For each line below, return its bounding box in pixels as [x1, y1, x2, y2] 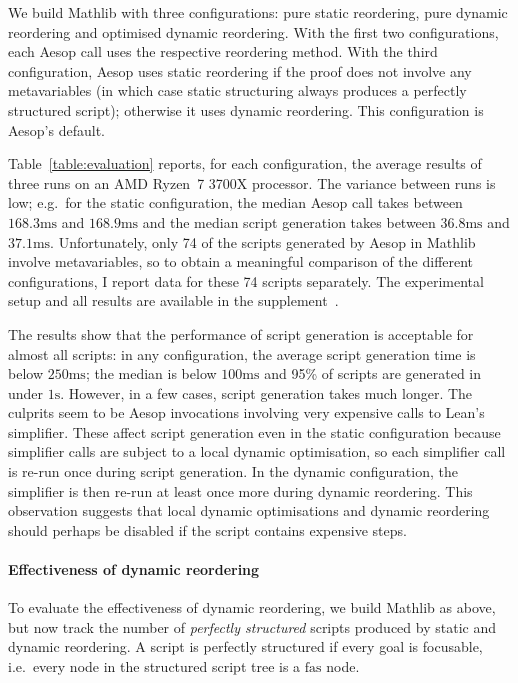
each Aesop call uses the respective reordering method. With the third [8, 41, 438, 62]
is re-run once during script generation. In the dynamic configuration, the [8, 461, 458, 482]
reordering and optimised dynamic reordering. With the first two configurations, [8, 21, 499, 42]
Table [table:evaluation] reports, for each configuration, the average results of [8, 153, 482, 174]
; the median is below [85, 363, 217, 384]
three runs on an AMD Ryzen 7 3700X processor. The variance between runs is [8, 172, 496, 193]
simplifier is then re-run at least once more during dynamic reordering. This [8, 480, 473, 501]
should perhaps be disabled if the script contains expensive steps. [8, 519, 407, 540]
